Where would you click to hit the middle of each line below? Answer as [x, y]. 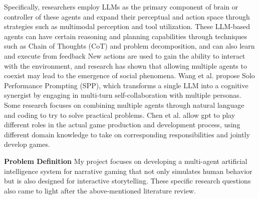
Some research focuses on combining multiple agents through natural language [124, 105]
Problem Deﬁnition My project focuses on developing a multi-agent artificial [126, 161]
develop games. [27, 144]
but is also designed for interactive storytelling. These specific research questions [127, 181]
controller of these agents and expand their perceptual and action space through [127, 16]
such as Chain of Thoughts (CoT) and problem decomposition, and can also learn [129, 46]
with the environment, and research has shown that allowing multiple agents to [125, 65]
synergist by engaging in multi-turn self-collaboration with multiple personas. [123, 95]
